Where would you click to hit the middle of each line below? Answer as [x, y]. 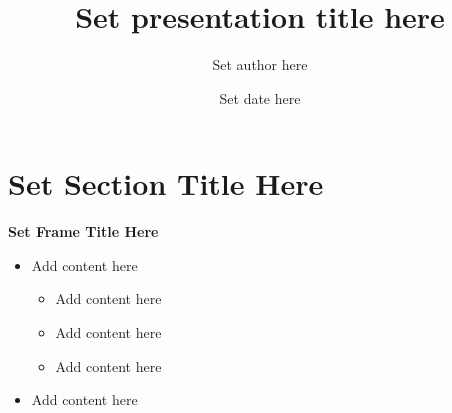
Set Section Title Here [166, 183]
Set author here [260, 64]
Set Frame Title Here [83, 231]
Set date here [260, 97]
